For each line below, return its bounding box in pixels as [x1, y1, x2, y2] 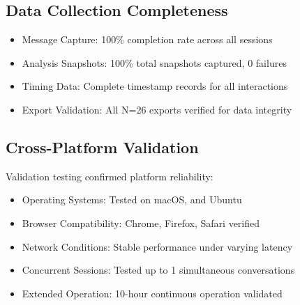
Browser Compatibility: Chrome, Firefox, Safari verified [22, 215, 260, 230]
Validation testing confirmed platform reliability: [6, 169, 213, 183]
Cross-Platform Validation [6, 136, 199, 157]
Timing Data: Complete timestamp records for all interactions [22, 79, 288, 93]
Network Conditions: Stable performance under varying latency [22, 239, 293, 253]
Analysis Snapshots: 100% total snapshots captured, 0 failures [22, 55, 287, 70]
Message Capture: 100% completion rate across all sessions [22, 32, 273, 47]
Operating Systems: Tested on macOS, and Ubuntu [22, 192, 242, 207]
